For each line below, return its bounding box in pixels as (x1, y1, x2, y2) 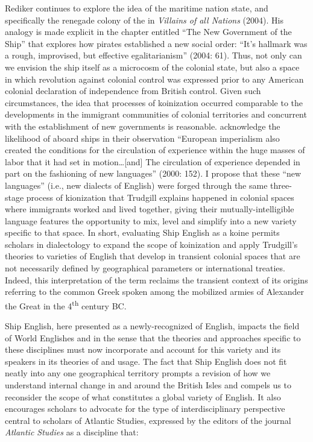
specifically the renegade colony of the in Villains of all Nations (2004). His (5, 13, 283, 26)
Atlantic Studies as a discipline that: (5, 426, 139, 438)
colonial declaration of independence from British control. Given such (5, 84, 261, 97)
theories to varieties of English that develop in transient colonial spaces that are (5, 250, 300, 262)
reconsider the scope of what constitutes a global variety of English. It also (5, 390, 281, 403)
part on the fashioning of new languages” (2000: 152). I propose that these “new (5, 167, 302, 180)
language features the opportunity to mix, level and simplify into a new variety (5, 214, 297, 227)
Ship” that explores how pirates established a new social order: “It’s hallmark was (5, 37, 308, 49)
